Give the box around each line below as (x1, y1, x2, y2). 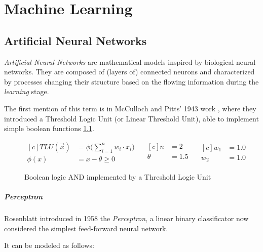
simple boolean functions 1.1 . (4, 123, 94, 134)
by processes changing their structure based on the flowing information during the (4, 76, 259, 87)
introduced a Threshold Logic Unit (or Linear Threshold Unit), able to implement (4, 113, 259, 123)
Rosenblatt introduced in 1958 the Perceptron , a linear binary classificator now (4, 213, 249, 223)
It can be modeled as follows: (4, 240, 94, 250)
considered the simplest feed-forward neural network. (4, 223, 168, 233)
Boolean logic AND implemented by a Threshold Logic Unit (24, 171, 211, 182)
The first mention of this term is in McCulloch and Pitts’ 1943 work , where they (4, 103, 256, 113)
